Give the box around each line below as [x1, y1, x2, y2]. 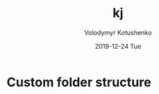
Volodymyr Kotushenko [83, 28, 153, 37]
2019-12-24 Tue [94, 42, 142, 50]
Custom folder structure [6, 74, 152, 90]
